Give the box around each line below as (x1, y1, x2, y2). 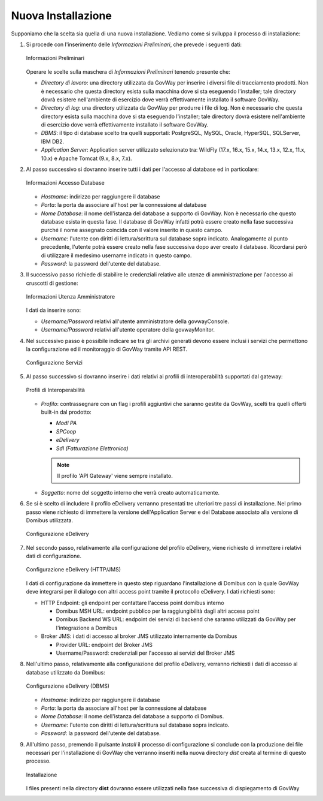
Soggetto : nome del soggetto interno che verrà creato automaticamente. (41, 489, 220, 496)
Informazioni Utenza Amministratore (26, 293, 115, 300)
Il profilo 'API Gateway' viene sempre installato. (57, 472, 173, 480)
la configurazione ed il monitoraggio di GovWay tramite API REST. (26, 345, 188, 353)
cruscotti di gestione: (26, 279, 78, 287)
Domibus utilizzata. (26, 516, 74, 524)
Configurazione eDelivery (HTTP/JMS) (26, 566, 121, 573)
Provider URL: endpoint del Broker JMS (56, 641, 153, 648)
